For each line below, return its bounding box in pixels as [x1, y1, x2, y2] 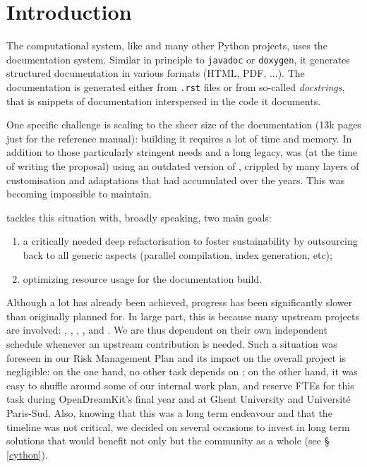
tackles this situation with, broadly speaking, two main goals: [6, 210, 272, 224]
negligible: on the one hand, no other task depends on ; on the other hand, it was [6, 364, 358, 379]
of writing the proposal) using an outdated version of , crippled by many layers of [6, 159, 359, 173]
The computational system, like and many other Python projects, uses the [6, 38, 327, 53]
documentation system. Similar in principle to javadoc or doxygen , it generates [6, 51, 350, 66]
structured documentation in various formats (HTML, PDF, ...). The [6, 66, 305, 80]
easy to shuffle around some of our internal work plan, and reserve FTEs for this [6, 377, 354, 392]
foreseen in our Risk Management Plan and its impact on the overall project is [6, 350, 347, 365]
